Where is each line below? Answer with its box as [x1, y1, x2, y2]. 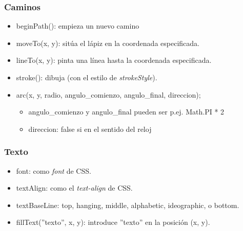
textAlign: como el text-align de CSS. [16, 182, 133, 193]
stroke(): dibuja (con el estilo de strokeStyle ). [16, 72, 157, 82]
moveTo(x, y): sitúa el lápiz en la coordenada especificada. [16, 37, 199, 48]
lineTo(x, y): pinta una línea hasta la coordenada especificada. [16, 55, 212, 65]
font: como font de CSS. [16, 165, 91, 176]
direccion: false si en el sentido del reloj [28, 123, 152, 134]
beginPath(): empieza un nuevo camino [16, 20, 139, 31]
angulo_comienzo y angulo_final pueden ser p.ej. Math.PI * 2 [28, 106, 225, 117]
